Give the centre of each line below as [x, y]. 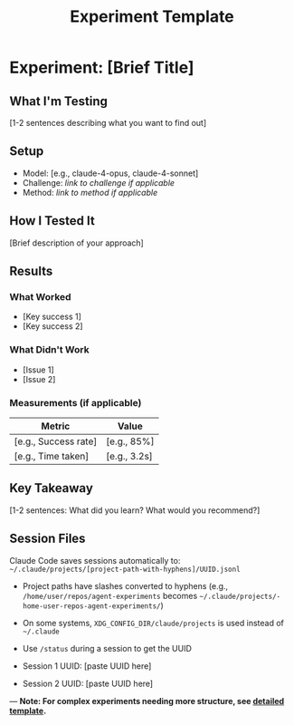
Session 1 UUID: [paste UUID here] [87, 666]
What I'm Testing [59, 101]
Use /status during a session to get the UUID [107, 648]
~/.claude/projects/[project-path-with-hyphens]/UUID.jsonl [125, 569]
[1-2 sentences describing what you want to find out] [108, 123]
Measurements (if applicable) [76, 402]
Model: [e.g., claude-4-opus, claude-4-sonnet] [110, 173]
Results [31, 271]
